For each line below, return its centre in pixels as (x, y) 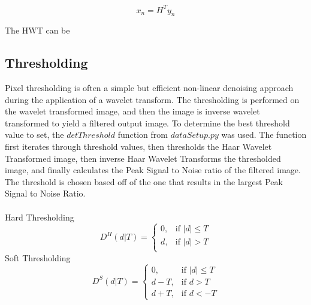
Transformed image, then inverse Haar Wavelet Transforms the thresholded (143, 158)
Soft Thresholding (38, 257)
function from (143, 135)
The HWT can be (37, 30)
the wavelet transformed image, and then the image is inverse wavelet (132, 111)
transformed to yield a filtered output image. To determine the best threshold (147, 123)
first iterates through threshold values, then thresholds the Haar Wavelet (138, 147)
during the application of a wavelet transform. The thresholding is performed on (152, 99)
